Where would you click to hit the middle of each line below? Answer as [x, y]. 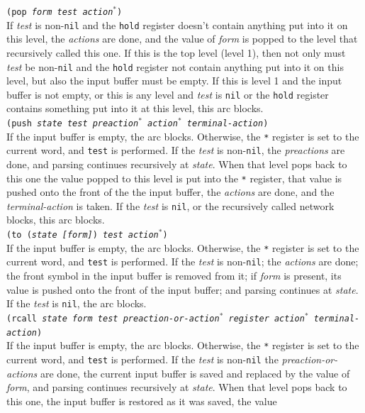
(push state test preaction [73, 123]
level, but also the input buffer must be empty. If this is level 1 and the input [174, 81]
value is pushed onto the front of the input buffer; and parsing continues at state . [182, 289]
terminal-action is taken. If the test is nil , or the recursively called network [170, 205]
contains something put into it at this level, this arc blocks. [135, 108]
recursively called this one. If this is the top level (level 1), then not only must [176, 52]
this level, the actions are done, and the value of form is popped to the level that [182, 39]
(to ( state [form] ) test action [83, 235]
